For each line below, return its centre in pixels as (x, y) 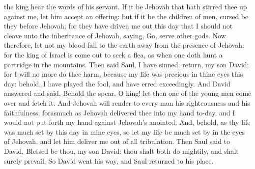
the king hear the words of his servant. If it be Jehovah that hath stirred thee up (126, 6)
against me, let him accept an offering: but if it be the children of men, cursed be (126, 16)
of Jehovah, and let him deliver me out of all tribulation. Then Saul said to (117, 141)
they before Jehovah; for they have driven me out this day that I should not (118, 26)
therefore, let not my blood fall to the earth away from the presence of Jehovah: (124, 45)
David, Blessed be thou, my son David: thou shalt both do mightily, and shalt (121, 151)
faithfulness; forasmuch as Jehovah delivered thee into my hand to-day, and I (120, 112)
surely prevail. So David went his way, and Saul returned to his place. (109, 160)
